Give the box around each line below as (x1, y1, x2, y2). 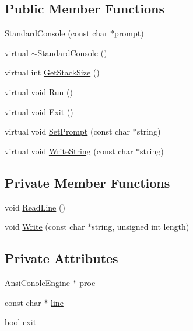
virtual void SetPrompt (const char (5, 125, 131, 137)
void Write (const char (5, 220, 85, 233)
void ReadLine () (5, 201, 65, 213)
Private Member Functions (5, 173, 170, 191)
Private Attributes (5, 249, 118, 267)
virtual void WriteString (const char (5, 144, 134, 157)
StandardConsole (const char (5, 27, 108, 39)
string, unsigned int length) (92, 220, 190, 233)
